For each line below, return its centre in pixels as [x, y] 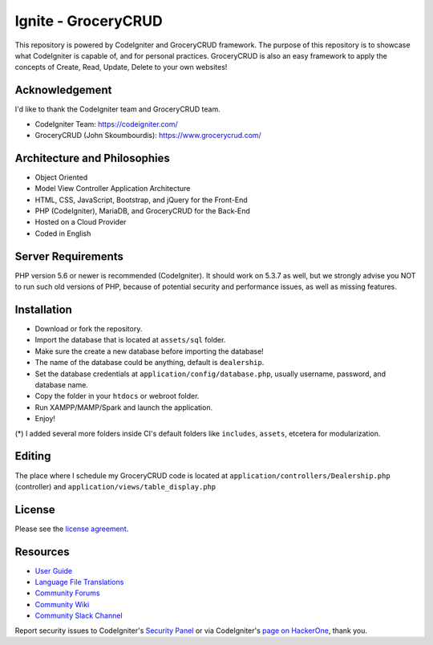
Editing [33, 456]
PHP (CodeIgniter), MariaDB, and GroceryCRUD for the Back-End [142, 211]
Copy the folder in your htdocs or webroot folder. [117, 396]
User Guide [54, 570]
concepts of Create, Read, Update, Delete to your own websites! [121, 67]
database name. [61, 385]
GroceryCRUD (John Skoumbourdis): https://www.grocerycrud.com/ [148, 136]
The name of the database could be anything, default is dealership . [150, 363]
